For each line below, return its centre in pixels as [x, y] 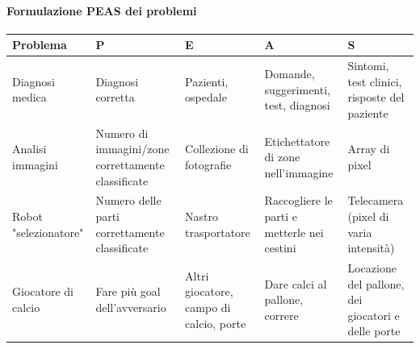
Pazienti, [207, 81]
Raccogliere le [298, 200]
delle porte [374, 331]
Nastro [202, 216]
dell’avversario [131, 307]
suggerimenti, [297, 89]
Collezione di [217, 149]
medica [29, 97]
